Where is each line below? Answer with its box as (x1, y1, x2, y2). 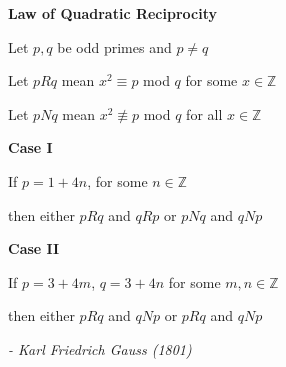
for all (186, 103, 223, 124)
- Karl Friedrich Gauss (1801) (8, 338, 192, 359)
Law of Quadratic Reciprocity (8, 3, 217, 23)
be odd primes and (57, 36, 172, 57)
